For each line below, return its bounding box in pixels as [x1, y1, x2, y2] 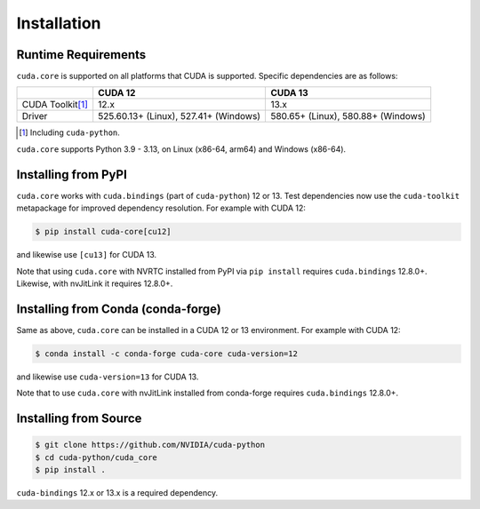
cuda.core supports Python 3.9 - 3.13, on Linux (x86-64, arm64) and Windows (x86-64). [16, 143, 347, 155]
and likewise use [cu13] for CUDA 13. [16, 250, 157, 260]
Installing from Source [16, 410, 142, 425]
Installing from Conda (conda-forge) [16, 301, 222, 316]
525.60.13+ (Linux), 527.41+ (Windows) [98, 110, 261, 123]
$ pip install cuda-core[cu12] [35, 227, 172, 237]
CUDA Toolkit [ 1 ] [21, 99, 89, 111]
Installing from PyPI [16, 167, 128, 182]
